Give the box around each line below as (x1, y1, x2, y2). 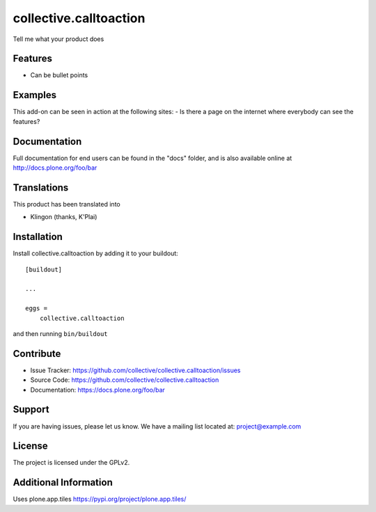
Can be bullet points (30, 71, 88, 79)
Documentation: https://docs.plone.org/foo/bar (30, 385, 165, 394)
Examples (13, 89, 57, 101)
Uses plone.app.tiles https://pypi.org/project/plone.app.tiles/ (13, 495, 187, 504)
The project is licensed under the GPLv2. (13, 458, 130, 467)
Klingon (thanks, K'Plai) (30, 213, 97, 221)
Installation (13, 231, 63, 243)
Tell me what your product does (13, 35, 104, 43)
